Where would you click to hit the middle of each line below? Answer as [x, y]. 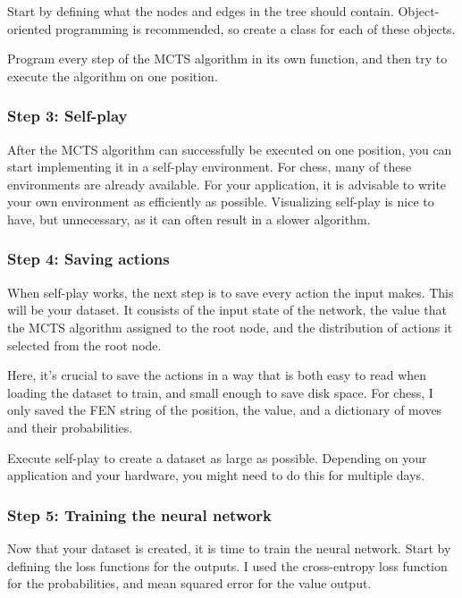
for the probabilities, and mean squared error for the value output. [189, 583]
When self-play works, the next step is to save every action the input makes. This [231, 292]
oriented [29, 28]
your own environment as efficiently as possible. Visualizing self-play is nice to [221, 202]
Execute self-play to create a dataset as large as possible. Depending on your [217, 457]
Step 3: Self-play [67, 116]
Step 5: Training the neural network [140, 514]
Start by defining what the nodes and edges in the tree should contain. [201, 11]
